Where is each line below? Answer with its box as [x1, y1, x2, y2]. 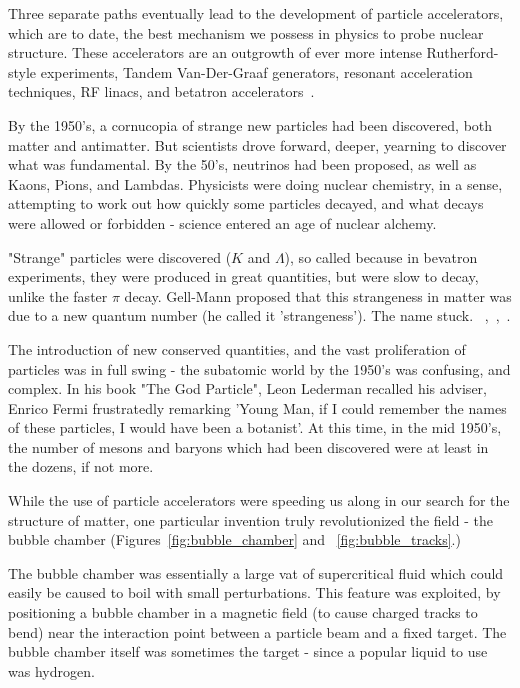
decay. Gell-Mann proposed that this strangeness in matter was [124, 285, 512, 306]
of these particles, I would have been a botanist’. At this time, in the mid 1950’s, [8, 417, 502, 438]
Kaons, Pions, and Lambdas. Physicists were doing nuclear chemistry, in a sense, [8, 173, 503, 194]
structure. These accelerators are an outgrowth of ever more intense [8, 42, 422, 63]
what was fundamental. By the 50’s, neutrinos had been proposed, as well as [8, 154, 477, 175]
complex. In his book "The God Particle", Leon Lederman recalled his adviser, [8, 378, 487, 399]
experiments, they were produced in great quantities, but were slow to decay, [8, 266, 479, 287]
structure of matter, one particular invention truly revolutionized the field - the [8, 509, 493, 530]
